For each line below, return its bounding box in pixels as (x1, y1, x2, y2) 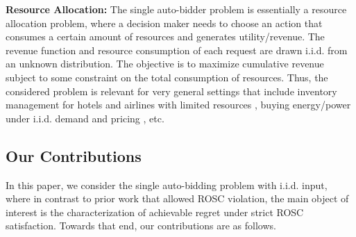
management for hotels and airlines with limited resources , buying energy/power (6, 97, 351, 112)
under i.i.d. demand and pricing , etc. (6, 111, 164, 125)
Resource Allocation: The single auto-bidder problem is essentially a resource (6, 2, 347, 16)
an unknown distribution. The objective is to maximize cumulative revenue (6, 56, 324, 71)
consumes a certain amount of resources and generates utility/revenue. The (6, 29, 325, 44)
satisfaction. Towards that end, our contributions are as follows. (6, 218, 276, 233)
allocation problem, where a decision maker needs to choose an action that (6, 15, 323, 30)
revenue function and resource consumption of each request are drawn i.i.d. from (6, 42, 348, 57)
